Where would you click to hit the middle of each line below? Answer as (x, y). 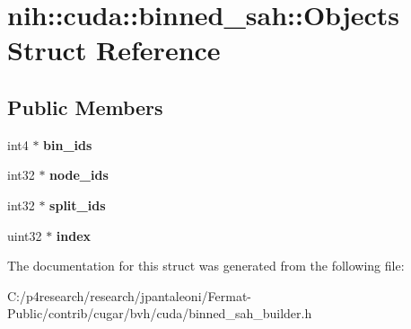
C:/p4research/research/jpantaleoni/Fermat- (129, 295)
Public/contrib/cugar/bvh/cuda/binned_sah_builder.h (160, 313)
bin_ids (68, 144)
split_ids (78, 205)
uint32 (25, 235)
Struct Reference (114, 50)
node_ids (79, 175)
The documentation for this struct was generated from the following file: (206, 266)
